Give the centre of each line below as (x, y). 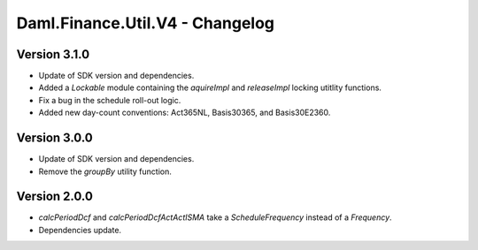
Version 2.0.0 (54, 197)
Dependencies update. (80, 230)
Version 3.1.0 (53, 54)
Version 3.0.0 (54, 138)
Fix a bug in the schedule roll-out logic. (110, 100)
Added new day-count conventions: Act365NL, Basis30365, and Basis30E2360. (185, 113)
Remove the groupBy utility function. (105, 171)
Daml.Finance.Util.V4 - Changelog (145, 23)
